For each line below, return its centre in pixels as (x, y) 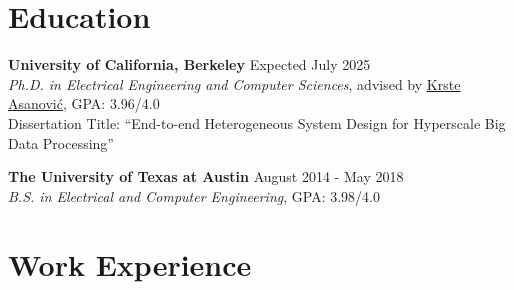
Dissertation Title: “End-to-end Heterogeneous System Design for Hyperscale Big (257, 122)
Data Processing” (61, 142)
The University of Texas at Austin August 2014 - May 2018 (206, 176)
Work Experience (130, 264)
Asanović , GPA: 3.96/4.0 (84, 103)
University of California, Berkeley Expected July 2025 (189, 64)
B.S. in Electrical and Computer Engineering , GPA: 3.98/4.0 (194, 195)
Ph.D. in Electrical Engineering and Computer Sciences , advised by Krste (234, 83)
